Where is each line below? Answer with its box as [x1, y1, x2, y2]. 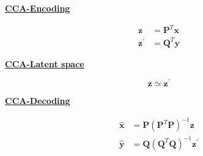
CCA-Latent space [5, 57, 84, 70]
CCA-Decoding [5, 94, 70, 107]
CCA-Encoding [5, 2, 70, 14]
